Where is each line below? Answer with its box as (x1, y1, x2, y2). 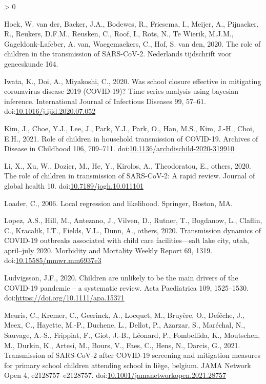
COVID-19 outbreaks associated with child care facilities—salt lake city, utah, (4, 235, 249, 246)
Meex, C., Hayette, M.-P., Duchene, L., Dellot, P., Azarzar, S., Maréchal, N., (4, 319, 245, 330)
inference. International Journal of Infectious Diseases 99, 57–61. (4, 95, 206, 106)
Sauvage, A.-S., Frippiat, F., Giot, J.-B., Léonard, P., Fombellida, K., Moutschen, (4, 330, 260, 340)
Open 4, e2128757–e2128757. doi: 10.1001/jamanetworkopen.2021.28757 (4, 370, 226, 380)
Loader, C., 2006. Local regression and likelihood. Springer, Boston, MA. (4, 197, 233, 208)
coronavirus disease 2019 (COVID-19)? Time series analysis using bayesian (4, 86, 239, 96)
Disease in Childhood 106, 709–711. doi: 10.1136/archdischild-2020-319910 (4, 143, 234, 154)
